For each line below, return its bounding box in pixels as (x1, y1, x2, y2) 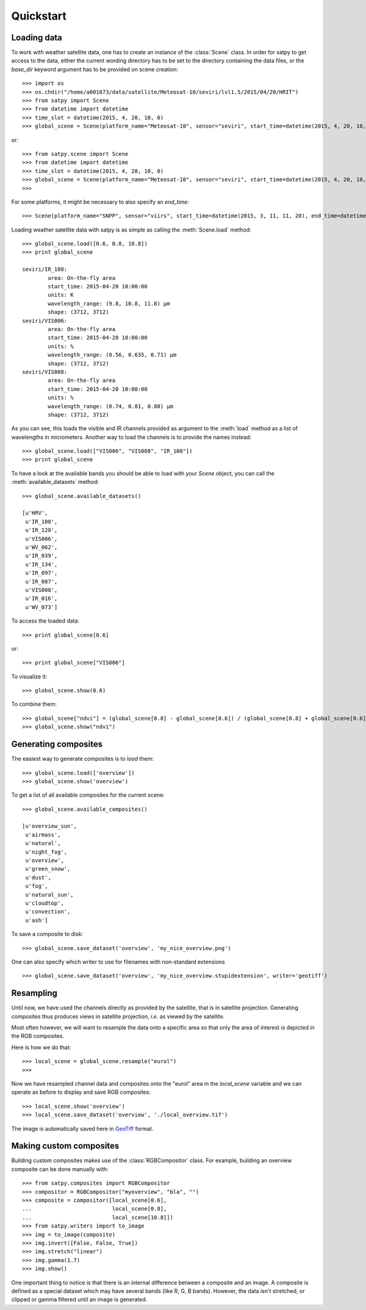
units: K (48, 291, 74, 299)
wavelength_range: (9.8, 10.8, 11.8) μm (48, 300, 170, 307)
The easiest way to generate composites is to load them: (11, 755, 154, 763)
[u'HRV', (22, 510, 48, 516)
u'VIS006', (25, 535, 58, 542)
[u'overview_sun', (22, 822, 77, 830)
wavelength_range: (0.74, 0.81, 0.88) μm (48, 403, 174, 409)
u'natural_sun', (25, 891, 74, 898)
